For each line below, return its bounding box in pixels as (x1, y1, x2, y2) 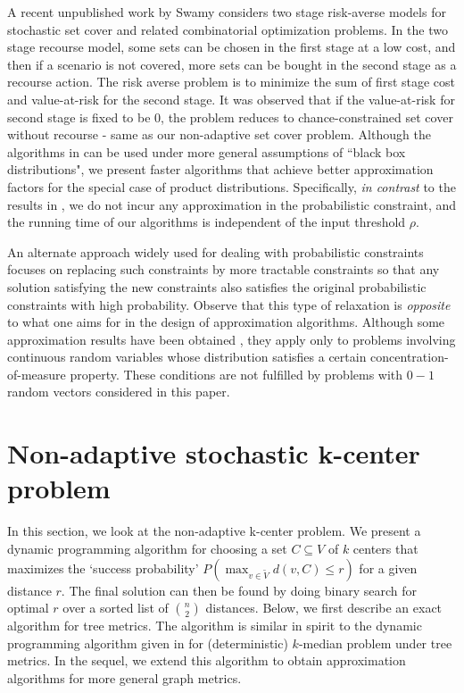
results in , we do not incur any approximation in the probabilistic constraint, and (7, 195, 457, 213)
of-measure (7, 364, 66, 383)
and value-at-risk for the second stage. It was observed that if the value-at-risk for (7, 89, 455, 108)
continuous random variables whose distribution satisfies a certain (7, 347, 367, 366)
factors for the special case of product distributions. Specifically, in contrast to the (7, 177, 456, 196)
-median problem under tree (298, 633, 452, 652)
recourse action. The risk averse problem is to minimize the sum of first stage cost (7, 72, 456, 91)
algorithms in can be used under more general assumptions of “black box (7, 142, 406, 161)
